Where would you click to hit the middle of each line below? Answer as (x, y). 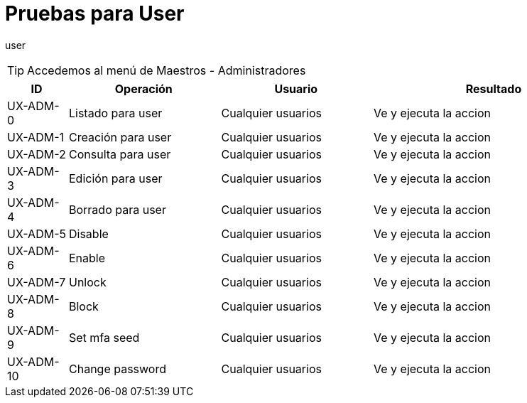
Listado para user (116, 113)
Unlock (88, 282)
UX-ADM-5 (37, 233)
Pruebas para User (95, 14)
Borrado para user (118, 209)
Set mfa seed (104, 337)
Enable (87, 258)
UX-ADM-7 (37, 282)
